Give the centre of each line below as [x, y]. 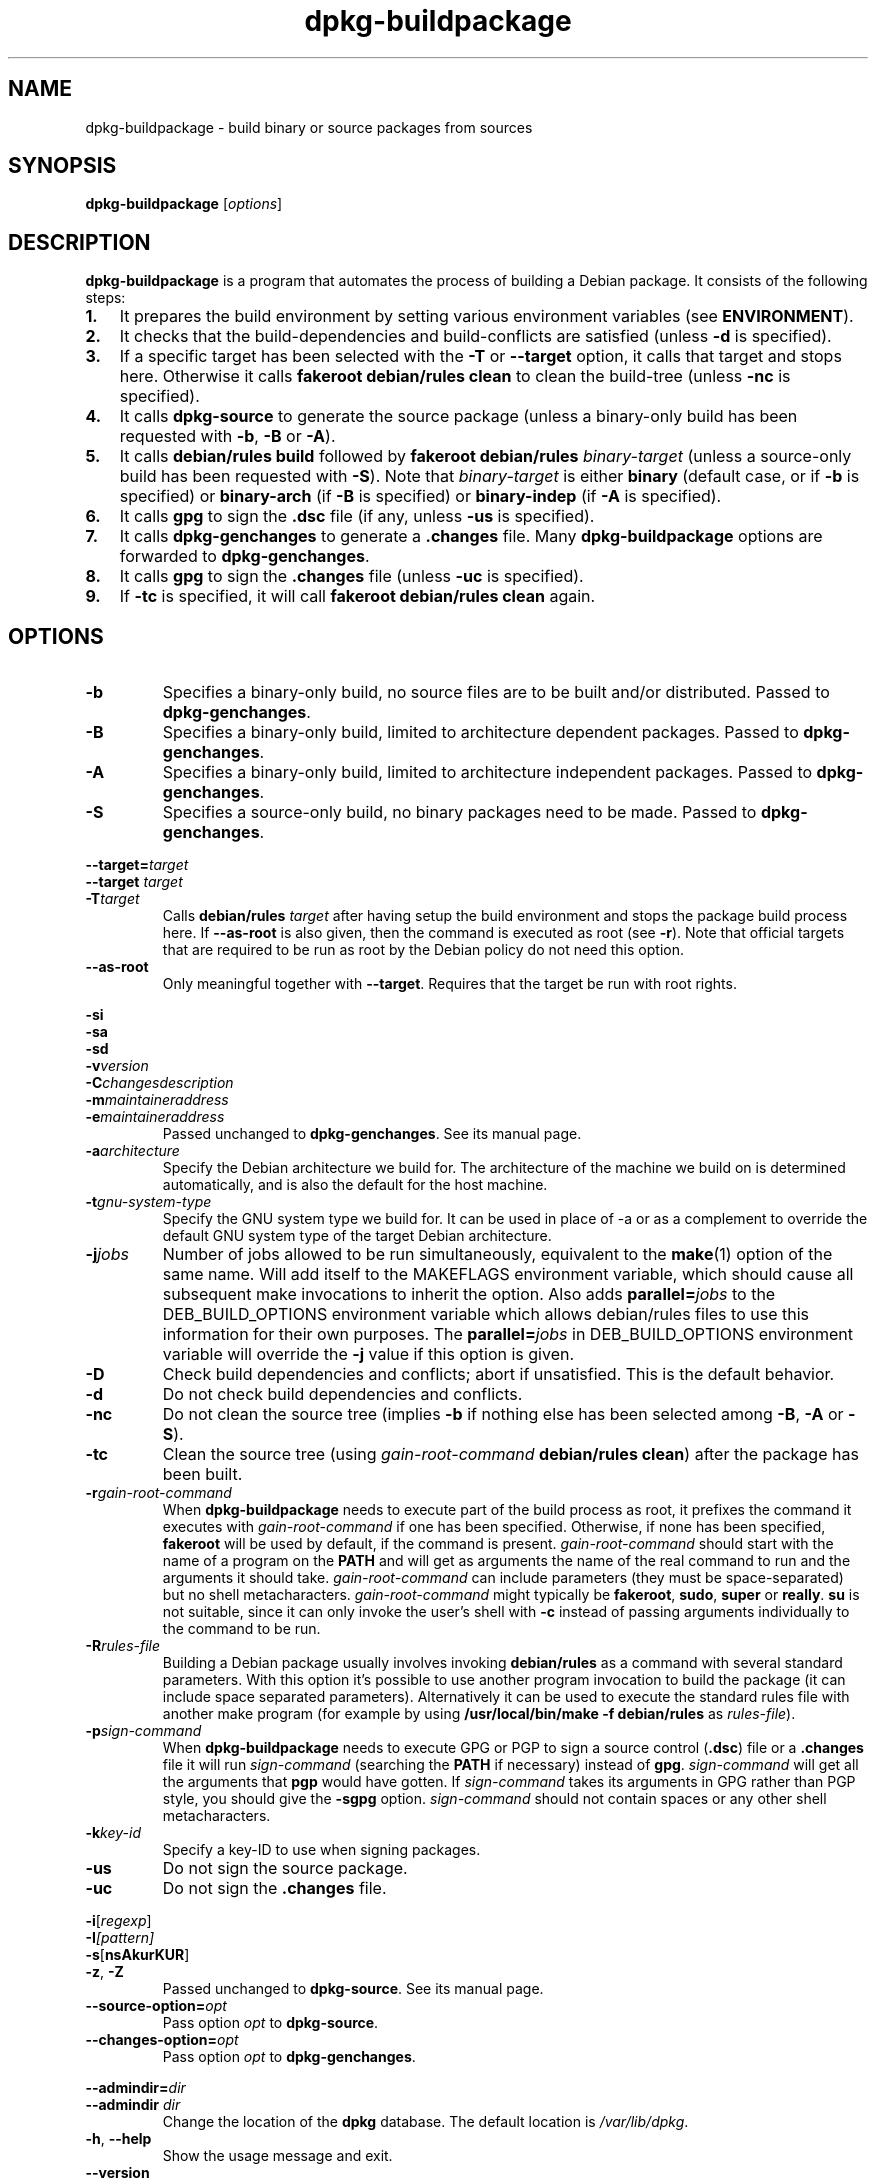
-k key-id [113, 1833]
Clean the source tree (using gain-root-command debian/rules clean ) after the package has [510, 1454]
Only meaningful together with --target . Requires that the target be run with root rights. [449, 984]
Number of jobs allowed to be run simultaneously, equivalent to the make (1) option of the [497, 1254]
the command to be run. [241, 1629]
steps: [105, 298]
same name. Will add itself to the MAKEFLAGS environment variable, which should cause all [508, 1274]
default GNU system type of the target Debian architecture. [357, 1236]
